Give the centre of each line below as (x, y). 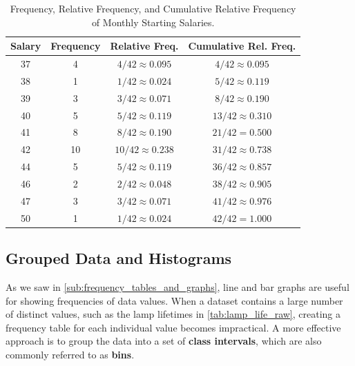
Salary (26, 46)
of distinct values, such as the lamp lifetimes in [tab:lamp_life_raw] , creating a (173, 314)
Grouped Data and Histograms (119, 258)
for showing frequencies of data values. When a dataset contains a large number (174, 300)
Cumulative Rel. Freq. (242, 46)
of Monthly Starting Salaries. (153, 22)
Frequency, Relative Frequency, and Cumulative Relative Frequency (153, 8)
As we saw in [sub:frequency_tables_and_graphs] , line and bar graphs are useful (177, 286)
